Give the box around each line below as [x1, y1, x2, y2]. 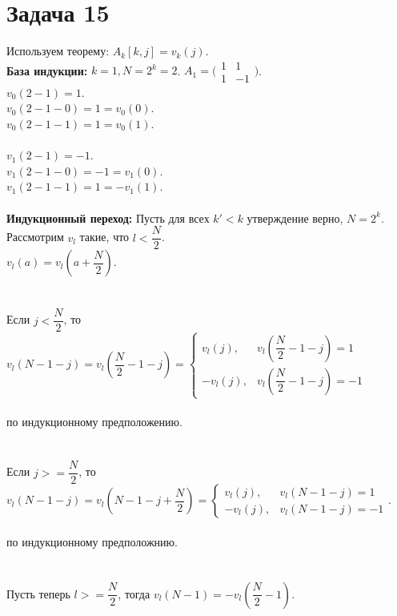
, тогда [118, 585, 150, 602]
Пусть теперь [6, 585, 70, 602]
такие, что [79, 228, 130, 245]
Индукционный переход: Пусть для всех [6, 209, 210, 226]
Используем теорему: [6, 42, 110, 59]
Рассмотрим [6, 228, 64, 245]
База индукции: [6, 62, 88, 79]
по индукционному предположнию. [6, 533, 178, 550]
